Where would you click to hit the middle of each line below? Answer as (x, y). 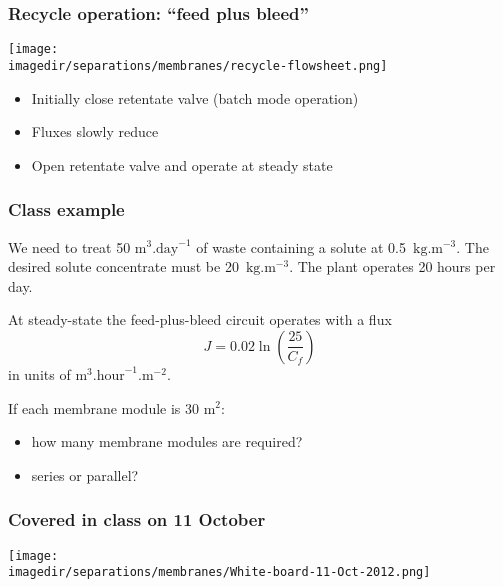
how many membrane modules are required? (167, 441)
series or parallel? (85, 474)
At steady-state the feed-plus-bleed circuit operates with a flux (200, 319)
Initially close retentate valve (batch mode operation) (195, 97)
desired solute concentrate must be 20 (123, 266)
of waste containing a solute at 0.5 (301, 246)
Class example (66, 209)
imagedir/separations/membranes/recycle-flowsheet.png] (198, 65)
